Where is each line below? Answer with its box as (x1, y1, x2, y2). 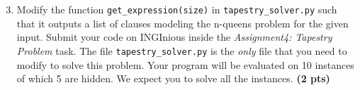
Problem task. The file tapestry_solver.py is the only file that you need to (16, 43, 347, 58)
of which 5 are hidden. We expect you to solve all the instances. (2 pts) (16, 71, 330, 86)
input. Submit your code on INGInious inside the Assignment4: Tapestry (16, 30, 332, 44)
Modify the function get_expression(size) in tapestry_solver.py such (16, 2, 337, 16)
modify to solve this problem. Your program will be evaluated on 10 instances (16, 57, 354, 72)
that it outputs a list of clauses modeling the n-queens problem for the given (16, 15, 349, 30)
